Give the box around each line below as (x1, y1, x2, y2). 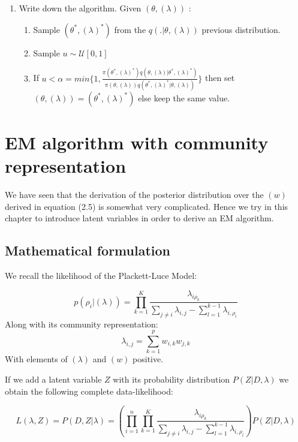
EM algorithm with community (5, 130, 269, 154)
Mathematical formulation (5, 241, 170, 260)
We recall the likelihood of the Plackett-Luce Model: (5, 269, 197, 282)
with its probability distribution (113, 372, 230, 385)
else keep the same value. (138, 91, 230, 104)
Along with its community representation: (5, 317, 158, 330)
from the (114, 23, 146, 35)
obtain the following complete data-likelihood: (5, 384, 173, 397)
